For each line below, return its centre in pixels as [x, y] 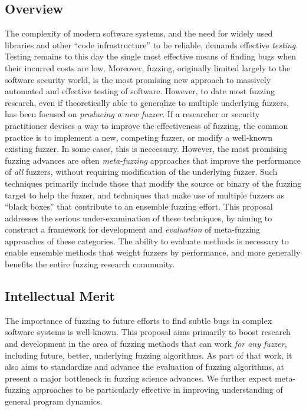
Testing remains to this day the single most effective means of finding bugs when [151, 56]
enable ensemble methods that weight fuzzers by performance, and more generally [153, 252]
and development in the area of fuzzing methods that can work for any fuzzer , [146, 344]
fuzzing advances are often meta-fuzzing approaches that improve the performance [153, 160]
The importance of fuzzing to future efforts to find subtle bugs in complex [139, 320]
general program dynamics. [54, 401]
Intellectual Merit [60, 296]
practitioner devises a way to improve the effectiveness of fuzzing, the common [147, 125]
